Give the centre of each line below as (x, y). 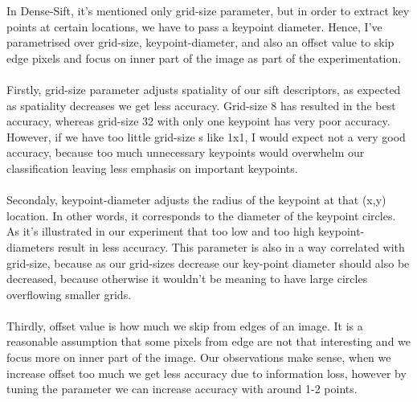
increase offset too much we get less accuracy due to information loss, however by (206, 373)
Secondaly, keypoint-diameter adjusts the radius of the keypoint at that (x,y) (196, 200)
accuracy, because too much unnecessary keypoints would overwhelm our (186, 152)
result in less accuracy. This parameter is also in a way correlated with (231, 246)
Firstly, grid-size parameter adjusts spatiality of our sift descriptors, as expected (204, 89)
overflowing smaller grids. (69, 294)
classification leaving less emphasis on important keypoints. (152, 168)
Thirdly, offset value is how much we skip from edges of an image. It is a (185, 325)
